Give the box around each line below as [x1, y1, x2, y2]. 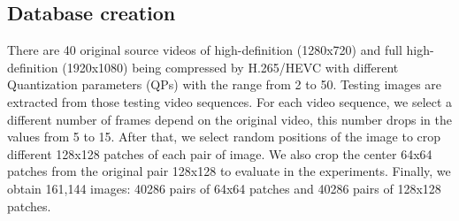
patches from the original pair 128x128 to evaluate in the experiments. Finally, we [7, 162, 451, 180]
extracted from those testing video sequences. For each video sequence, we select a [7, 92, 453, 110]
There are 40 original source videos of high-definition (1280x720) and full [7, 41, 402, 59]
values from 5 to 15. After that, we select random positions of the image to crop [7, 127, 441, 146]
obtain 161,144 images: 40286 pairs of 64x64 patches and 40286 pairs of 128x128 [7, 179, 441, 197]
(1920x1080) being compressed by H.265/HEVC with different [62, 57, 399, 76]
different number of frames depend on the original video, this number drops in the [7, 110, 452, 128]
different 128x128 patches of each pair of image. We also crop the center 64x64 [7, 144, 432, 163]
